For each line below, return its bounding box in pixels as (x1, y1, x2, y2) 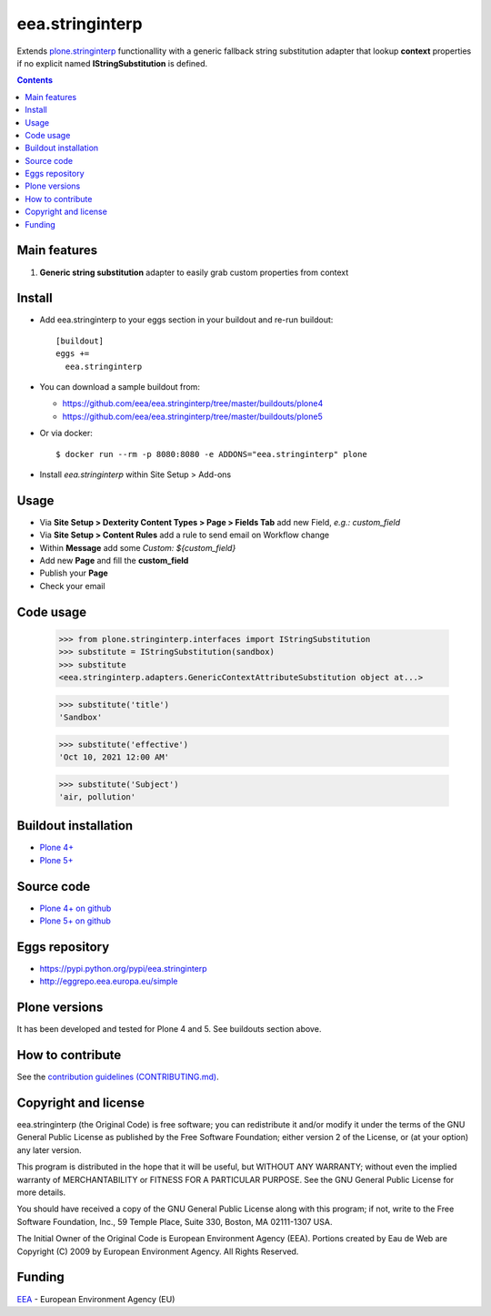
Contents (16, 75, 54, 86)
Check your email (39, 580, 105, 591)
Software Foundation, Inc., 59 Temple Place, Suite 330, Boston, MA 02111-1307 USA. (16, 1216, 333, 1227)
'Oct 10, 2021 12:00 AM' (58, 751, 170, 762)
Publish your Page (39, 567, 108, 578)
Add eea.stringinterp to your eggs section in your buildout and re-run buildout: (39, 314, 334, 325)
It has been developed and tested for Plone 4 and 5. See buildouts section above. (16, 1024, 322, 1035)
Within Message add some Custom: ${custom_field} (39, 542, 236, 553)
